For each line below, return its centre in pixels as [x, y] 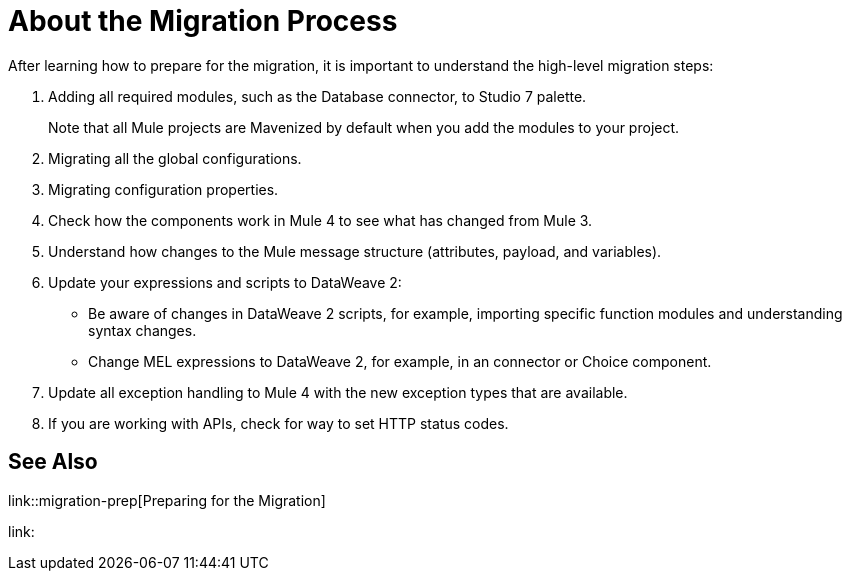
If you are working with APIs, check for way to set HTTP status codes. [278, 423]
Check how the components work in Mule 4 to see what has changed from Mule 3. [320, 220]
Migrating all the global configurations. [175, 158]
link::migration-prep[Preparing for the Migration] [167, 500]
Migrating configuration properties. [163, 189]
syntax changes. [142, 330]
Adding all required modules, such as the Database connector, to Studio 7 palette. [317, 96]
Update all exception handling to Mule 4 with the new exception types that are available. [338, 392]
